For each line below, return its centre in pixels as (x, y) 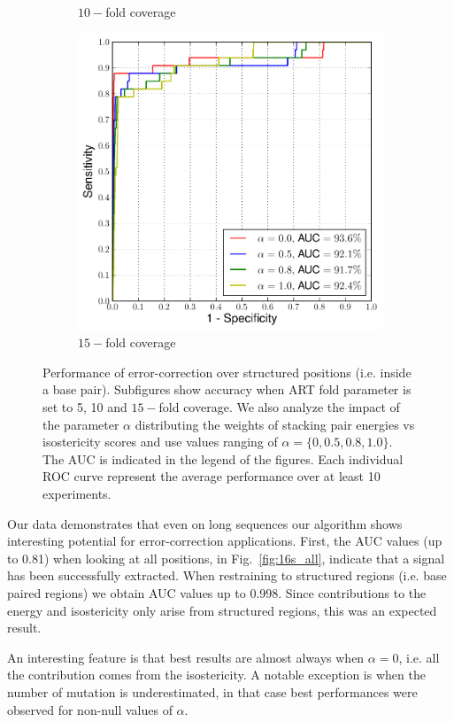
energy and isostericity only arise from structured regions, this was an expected (222, 610)
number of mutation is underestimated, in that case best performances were (212, 691)
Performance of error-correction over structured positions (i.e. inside (227, 372)
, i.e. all (419, 657)
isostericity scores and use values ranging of (160, 442)
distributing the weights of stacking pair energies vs (275, 424)
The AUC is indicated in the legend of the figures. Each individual (223, 458)
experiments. (77, 493)
